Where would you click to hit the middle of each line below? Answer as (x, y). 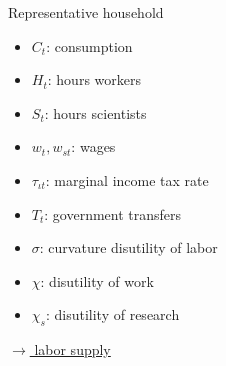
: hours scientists (95, 112)
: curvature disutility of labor (128, 247)
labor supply (72, 349)
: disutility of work (97, 280)
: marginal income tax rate (127, 179)
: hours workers (94, 79)
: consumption (89, 45)
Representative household (86, 12)
